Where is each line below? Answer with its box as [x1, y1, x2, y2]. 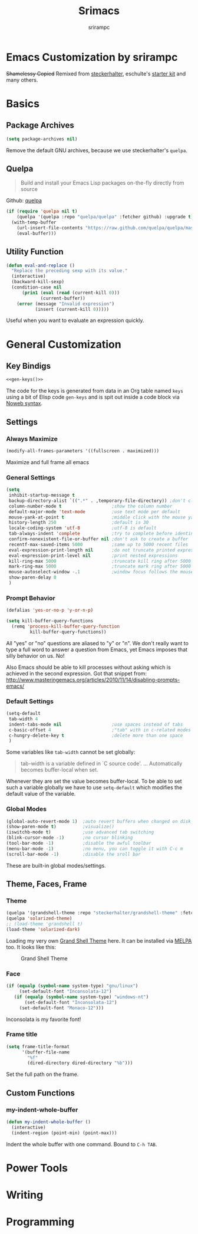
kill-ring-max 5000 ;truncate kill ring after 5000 [8, 558, 192, 564]
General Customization [6, 337, 122, 351]
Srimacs [78, 4, 120, 18]
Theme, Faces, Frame [6, 879, 87, 889]
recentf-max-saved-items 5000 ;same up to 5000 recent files [8, 541, 189, 547]
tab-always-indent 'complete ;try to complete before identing [8, 531, 196, 537]
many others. [6, 76, 38, 83]
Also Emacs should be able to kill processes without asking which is [6, 664, 171, 671]
